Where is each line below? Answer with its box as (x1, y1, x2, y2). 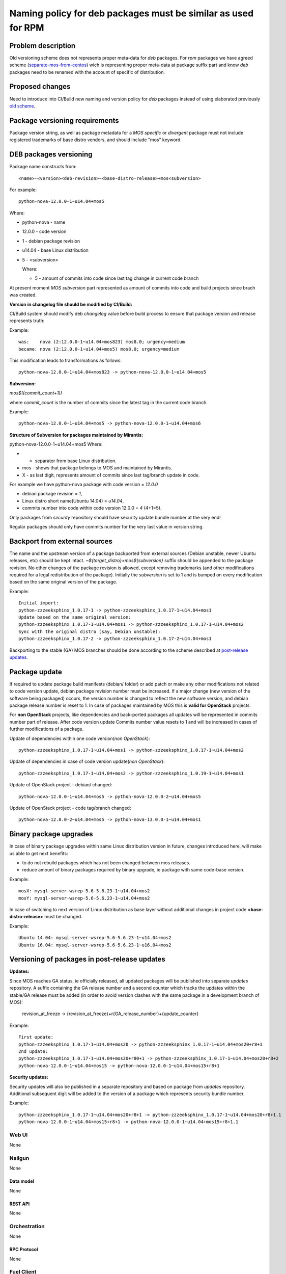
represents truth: (9, 317, 45, 324)
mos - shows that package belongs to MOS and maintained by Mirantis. (22, 465, 173, 471)
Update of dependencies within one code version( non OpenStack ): (9, 735, 150, 741)
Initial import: (18, 600, 59, 606)
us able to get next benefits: (9, 850, 68, 856)
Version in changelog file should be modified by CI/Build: (9, 301, 132, 307)
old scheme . (9, 102, 36, 109)
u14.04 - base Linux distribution (22, 247, 89, 253)
